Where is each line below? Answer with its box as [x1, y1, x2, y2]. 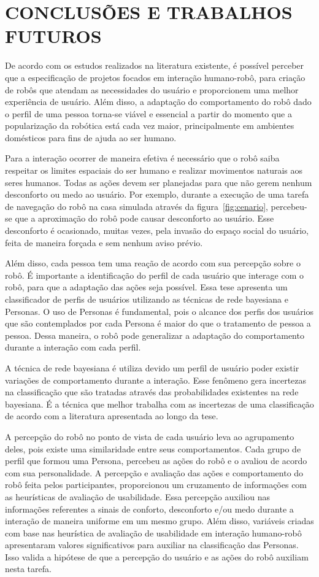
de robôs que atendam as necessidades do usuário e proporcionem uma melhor [5, 83, 299, 96]
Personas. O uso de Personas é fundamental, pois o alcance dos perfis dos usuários [5, 304, 314, 317]
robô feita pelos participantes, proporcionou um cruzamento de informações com [5, 478, 307, 491]
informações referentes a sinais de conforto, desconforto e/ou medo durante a [5, 502, 294, 515]
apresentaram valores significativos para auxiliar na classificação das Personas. [5, 538, 299, 551]
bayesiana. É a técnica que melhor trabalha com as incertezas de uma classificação [5, 397, 314, 410]
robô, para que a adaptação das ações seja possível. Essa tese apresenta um [5, 281, 288, 293]
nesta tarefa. [5, 562, 52, 575]
